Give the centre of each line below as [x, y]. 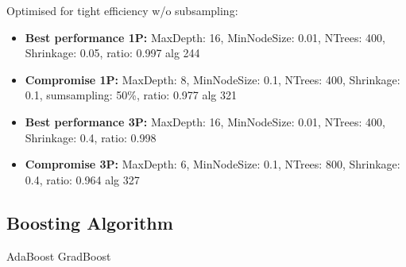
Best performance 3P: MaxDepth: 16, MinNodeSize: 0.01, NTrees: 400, [205, 121]
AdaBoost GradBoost [59, 255]
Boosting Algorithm [90, 222]
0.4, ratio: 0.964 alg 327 [82, 179]
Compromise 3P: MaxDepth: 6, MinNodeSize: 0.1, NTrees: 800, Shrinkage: [213, 164]
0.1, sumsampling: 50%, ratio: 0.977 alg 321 [131, 95]
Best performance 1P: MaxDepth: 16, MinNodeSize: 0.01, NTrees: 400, [205, 37]
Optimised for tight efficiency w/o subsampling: [122, 10]
